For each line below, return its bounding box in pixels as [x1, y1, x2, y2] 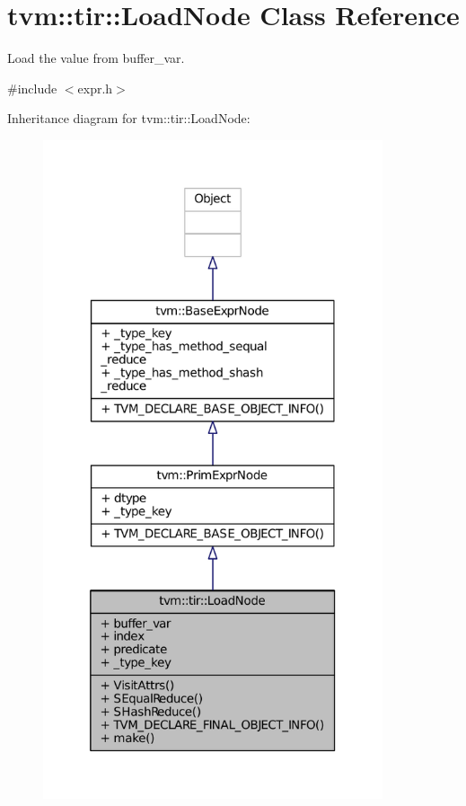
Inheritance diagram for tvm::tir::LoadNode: [7, 109, 251, 128]
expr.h [77, 78, 113, 97]
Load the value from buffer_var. [7, 49, 185, 67]
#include [7, 78, 57, 97]
